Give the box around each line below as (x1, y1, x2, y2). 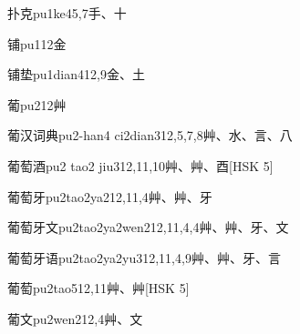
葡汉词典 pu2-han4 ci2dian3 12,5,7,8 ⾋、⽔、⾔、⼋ (7, 126, 293, 145)
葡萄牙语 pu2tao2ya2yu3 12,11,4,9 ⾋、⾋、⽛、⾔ (7, 248, 281, 267)
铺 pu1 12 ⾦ (7, 34, 67, 53)
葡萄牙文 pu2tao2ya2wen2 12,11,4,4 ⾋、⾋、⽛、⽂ (7, 218, 289, 237)
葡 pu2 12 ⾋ (7, 95, 67, 114)
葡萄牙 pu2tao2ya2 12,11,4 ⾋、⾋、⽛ (7, 187, 212, 206)
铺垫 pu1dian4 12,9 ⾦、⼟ (7, 65, 145, 84)
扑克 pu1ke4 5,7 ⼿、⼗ (7, 4, 127, 22)
